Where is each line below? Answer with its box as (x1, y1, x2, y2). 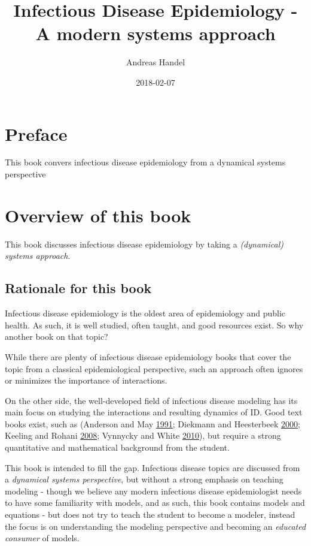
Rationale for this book (5, 279, 152, 297)
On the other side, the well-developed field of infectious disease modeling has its (5, 394, 298, 406)
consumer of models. (5, 532, 80, 544)
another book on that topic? (5, 330, 108, 343)
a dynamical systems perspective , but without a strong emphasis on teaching (5, 473, 283, 485)
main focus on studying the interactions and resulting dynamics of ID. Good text (5, 406, 303, 418)
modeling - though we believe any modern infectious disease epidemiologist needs (5, 484, 302, 497)
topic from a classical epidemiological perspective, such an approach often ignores (5, 362, 303, 375)
